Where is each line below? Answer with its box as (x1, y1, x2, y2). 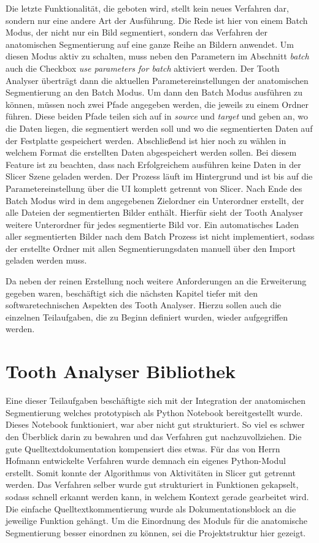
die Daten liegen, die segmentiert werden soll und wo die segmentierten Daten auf (6, 121, 313, 134)
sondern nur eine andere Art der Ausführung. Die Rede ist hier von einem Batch (6, 13, 308, 26)
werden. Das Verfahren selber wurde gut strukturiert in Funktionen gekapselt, (6, 478, 299, 491)
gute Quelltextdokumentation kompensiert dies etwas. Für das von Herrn (6, 442, 280, 455)
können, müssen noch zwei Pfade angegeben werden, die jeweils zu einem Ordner (6, 97, 309, 110)
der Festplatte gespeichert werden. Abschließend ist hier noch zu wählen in (6, 134, 286, 146)
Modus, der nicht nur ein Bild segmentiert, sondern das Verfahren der (6, 26, 268, 39)
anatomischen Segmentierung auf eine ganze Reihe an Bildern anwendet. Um (6, 37, 294, 50)
